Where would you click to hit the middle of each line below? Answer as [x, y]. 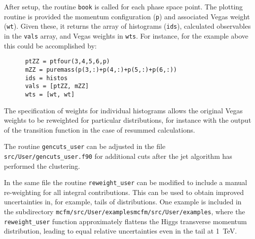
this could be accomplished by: [50, 45]
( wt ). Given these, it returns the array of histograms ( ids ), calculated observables [127, 26]
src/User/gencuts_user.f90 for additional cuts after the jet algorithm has [118, 156]
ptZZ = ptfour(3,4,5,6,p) [67, 62]
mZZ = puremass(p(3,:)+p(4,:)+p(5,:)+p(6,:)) [101, 70]
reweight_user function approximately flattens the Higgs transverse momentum [126, 221]
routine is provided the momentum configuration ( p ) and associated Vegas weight [127, 16]
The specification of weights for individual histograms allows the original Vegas [123, 110]
